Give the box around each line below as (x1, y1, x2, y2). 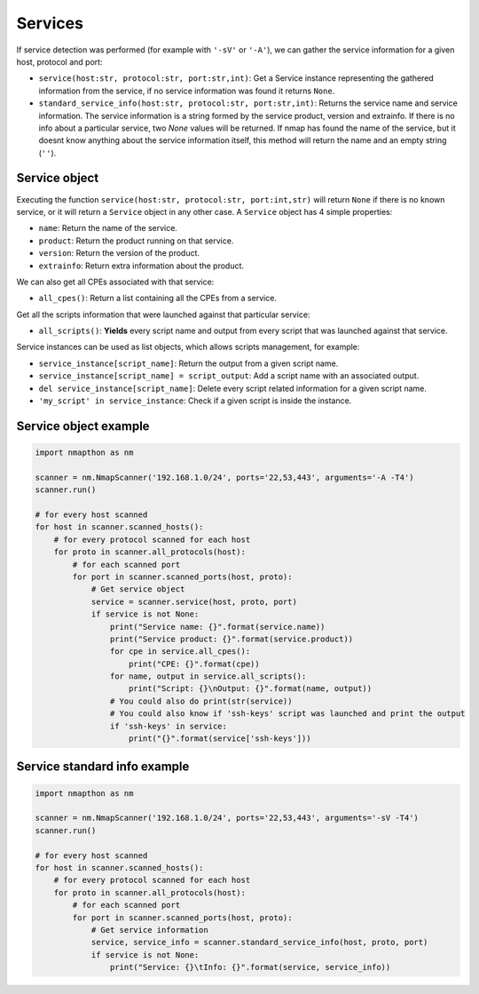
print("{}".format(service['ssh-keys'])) (129, 734, 311, 744)
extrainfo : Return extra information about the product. (38, 260, 244, 271)
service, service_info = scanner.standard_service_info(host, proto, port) (90, 937, 428, 948)
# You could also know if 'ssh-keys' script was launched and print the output (109, 709, 466, 719)
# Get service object (90, 584, 185, 594)
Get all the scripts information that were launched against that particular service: (16, 309, 310, 320)
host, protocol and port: (16, 56, 103, 67)
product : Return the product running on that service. (38, 235, 234, 246)
